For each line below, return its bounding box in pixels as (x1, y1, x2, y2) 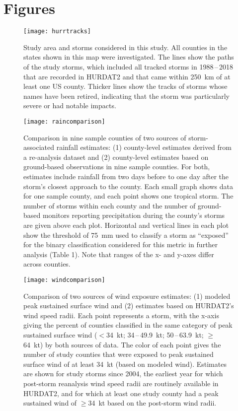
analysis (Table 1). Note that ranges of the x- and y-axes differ (23, 249, 214, 259)
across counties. (23, 259, 71, 269)
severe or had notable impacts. (23, 100, 116, 111)
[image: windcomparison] (23, 276, 105, 283)
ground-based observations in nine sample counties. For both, (23, 161, 210, 172)
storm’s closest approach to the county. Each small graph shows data (23, 181, 233, 191)
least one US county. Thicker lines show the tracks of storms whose (23, 81, 228, 91)
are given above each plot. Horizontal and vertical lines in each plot (23, 219, 229, 230)
